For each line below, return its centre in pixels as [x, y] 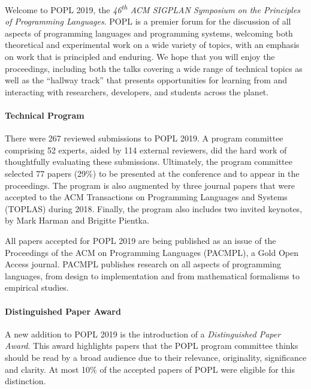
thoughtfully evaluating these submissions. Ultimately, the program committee [149, 162]
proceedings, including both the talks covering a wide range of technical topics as [154, 68]
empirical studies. [37, 287]
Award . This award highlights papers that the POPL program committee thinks [152, 346]
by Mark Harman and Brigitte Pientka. [77, 220]
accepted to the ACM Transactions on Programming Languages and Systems [146, 197]
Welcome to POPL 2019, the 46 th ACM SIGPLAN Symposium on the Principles [153, 9]
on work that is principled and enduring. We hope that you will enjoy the [140, 57]
